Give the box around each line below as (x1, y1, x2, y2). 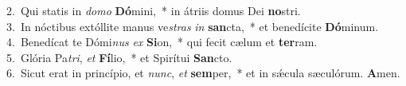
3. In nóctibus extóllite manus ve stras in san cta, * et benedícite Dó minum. (6, 18, 379, 34)
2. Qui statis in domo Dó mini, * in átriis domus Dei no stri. (6, 2, 301, 18)
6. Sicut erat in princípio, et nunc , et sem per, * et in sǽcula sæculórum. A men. (6, 64, 400, 81)
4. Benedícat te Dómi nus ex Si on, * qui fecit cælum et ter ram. (6, 33, 318, 50)
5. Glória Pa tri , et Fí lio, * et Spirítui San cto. (6, 49, 232, 65)
